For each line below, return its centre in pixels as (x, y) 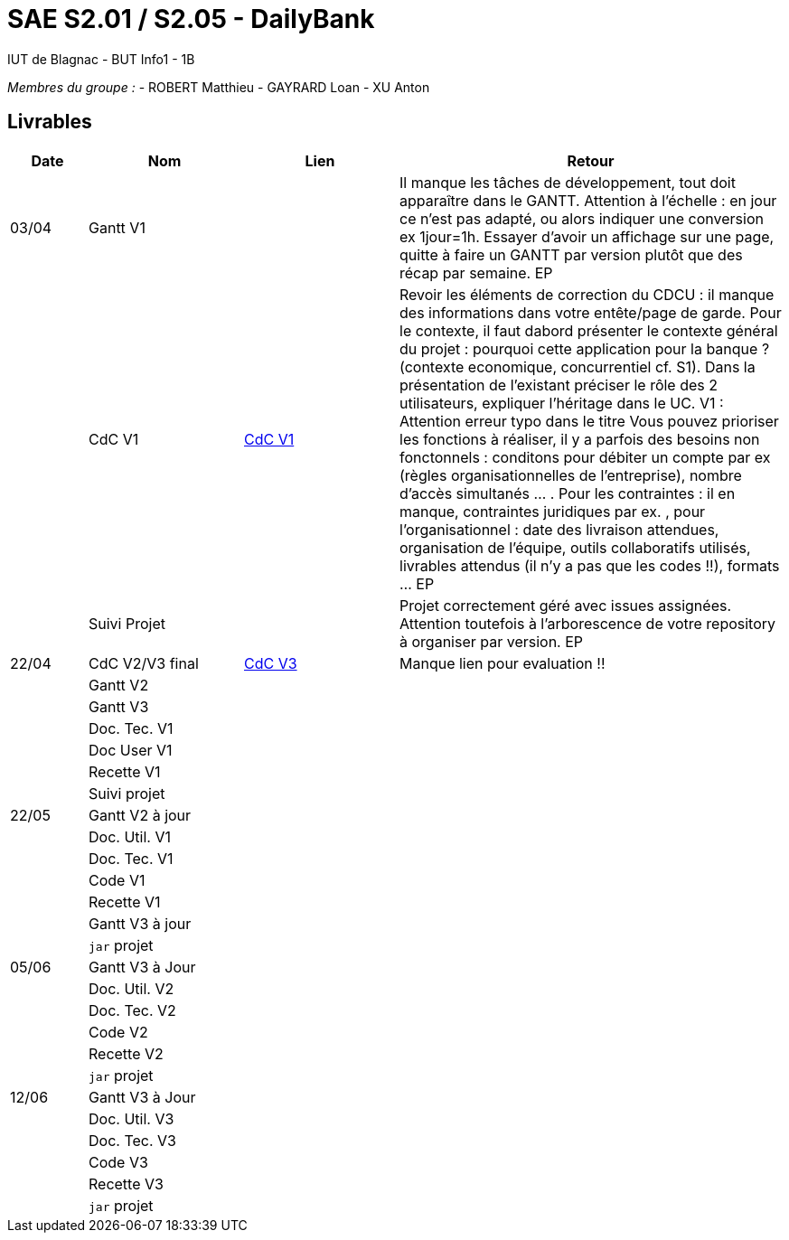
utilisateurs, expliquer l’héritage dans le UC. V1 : (562, 403)
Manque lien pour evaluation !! (503, 663)
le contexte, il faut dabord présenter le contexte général (589, 330)
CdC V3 (271, 663)
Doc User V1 (131, 750)
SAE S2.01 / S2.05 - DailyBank (191, 19)
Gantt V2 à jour (140, 815)
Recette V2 (126, 1053)
